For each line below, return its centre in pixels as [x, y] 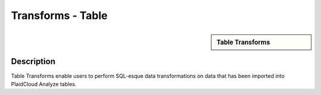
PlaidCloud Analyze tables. [44, 84]
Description [33, 61]
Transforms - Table [59, 15]
